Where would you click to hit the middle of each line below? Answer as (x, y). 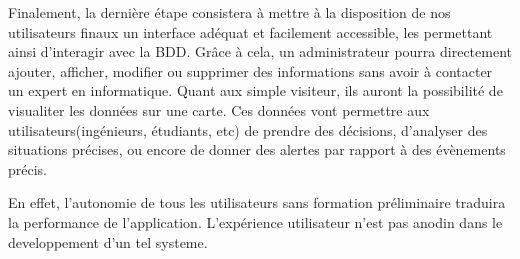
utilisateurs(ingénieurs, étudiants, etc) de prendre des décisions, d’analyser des (248, 129)
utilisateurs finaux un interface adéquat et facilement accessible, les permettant (250, 31)
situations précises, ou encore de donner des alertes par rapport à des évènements (257, 149)
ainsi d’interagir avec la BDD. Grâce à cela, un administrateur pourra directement (260, 51)
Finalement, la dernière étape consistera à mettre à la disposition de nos (229, 12)
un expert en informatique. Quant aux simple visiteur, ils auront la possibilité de (255, 90)
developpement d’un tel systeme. (108, 241)
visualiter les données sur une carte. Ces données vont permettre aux (219, 109)
